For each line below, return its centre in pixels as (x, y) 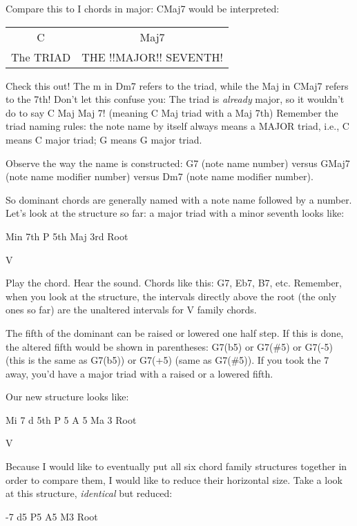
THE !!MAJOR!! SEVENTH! (152, 57)
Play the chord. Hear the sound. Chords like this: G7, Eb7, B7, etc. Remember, (174, 283)
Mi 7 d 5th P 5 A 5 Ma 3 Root (71, 419)
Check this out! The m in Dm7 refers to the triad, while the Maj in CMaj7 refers (177, 85)
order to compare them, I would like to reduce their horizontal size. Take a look (174, 479)
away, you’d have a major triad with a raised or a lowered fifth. (139, 373)
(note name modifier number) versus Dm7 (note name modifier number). (160, 176)
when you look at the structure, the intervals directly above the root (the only (171, 296)
